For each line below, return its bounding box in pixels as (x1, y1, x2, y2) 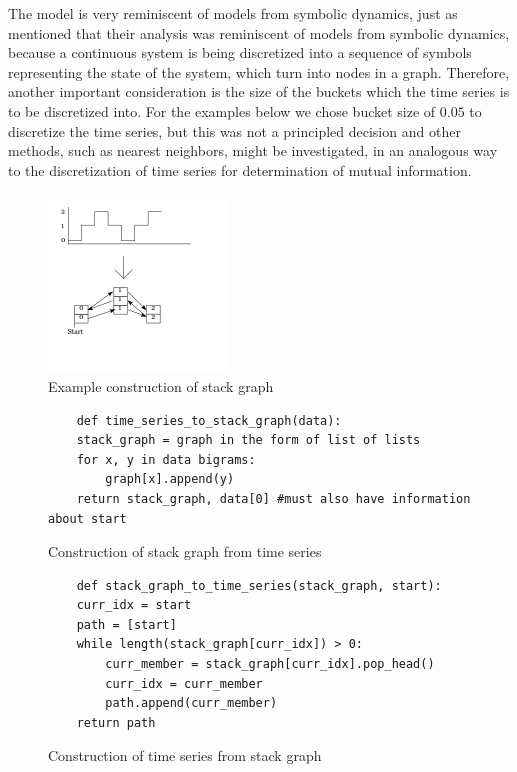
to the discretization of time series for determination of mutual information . (8, 159, 472, 180)
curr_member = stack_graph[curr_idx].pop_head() (105, 657, 435, 672)
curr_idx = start (76, 598, 192, 613)
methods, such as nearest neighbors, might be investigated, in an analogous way (8, 140, 498, 161)
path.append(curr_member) (105, 696, 278, 711)
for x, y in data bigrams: (76, 452, 256, 467)
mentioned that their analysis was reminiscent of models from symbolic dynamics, (8, 22, 510, 43)
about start (48, 511, 127, 526)
